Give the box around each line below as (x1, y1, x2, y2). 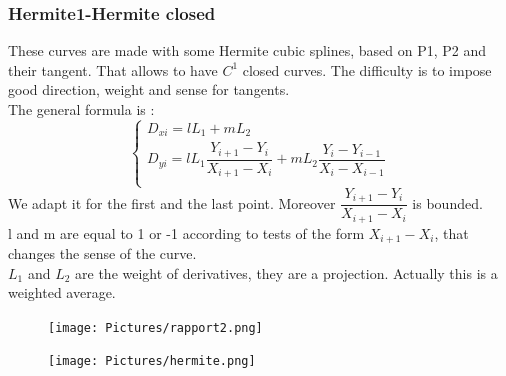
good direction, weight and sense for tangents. (8, 79, 290, 100)
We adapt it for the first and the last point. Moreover (8, 192, 336, 213)
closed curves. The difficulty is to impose (242, 59, 492, 80)
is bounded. (412, 192, 483, 213)
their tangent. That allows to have (8, 59, 218, 80)
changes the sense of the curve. (8, 242, 197, 263)
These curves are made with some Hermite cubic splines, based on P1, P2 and (8, 40, 487, 61)
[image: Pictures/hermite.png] (48, 354, 256, 369)
